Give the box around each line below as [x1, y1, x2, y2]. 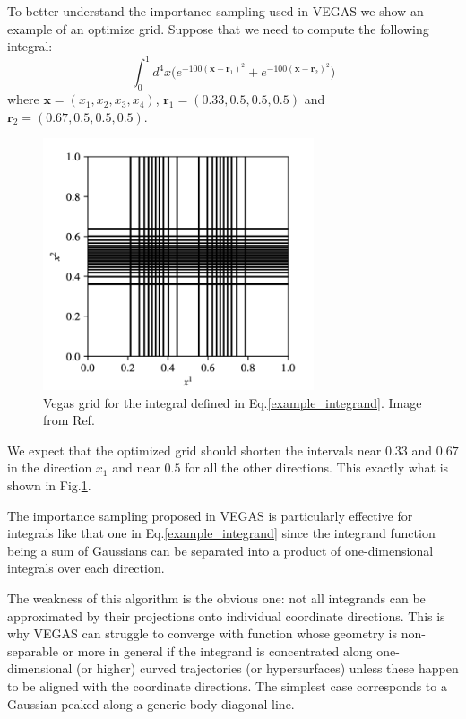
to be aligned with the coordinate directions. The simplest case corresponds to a [7, 676, 447, 695]
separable [7, 641, 58, 660]
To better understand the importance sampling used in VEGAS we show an [7, 2, 424, 20]
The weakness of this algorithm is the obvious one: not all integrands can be [7, 589, 426, 608]
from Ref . [43, 411, 95, 429]
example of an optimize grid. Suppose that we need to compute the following [7, 19, 429, 38]
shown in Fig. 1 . [7, 476, 91, 495]
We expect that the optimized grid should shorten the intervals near [7, 440, 382, 459]
